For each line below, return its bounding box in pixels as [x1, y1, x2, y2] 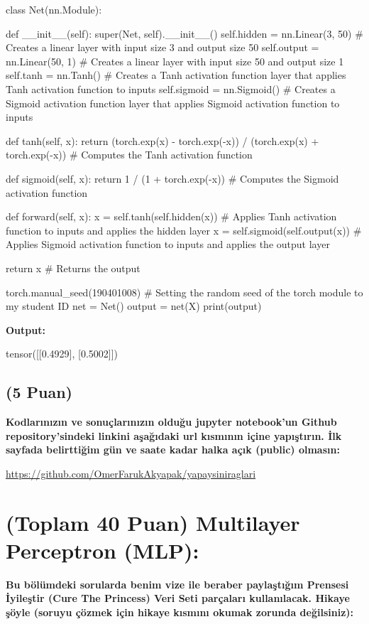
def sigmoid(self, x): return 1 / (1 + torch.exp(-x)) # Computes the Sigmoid [6, 171, 339, 185]
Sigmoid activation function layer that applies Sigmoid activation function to [6, 95, 340, 110]
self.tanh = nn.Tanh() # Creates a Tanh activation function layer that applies [6, 68, 346, 82]
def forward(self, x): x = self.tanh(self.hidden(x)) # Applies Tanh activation [6, 209, 337, 224]
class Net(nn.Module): [6, 2, 102, 16]
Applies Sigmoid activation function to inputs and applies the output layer [6, 237, 330, 252]
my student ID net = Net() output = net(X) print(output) [6, 298, 262, 313]
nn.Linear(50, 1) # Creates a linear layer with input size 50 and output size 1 [6, 53, 344, 68]
